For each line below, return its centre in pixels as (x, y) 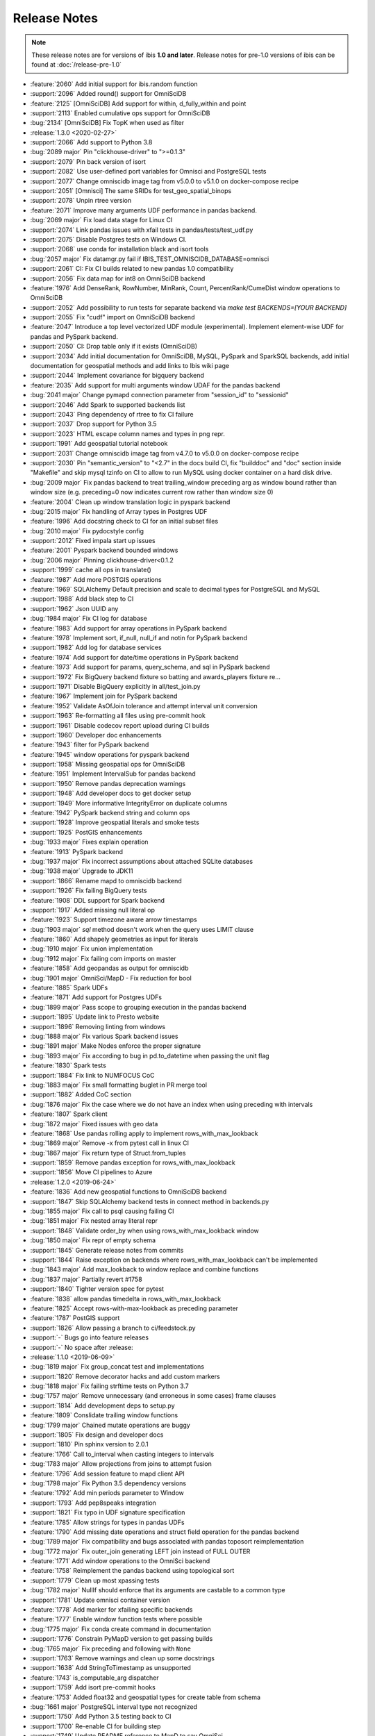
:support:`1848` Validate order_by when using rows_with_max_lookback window (145, 1230)
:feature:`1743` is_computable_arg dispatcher (94, 1678)
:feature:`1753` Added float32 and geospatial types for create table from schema (145, 1697)
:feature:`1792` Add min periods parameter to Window (107, 1493)
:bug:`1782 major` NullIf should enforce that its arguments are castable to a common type (158, 1590)
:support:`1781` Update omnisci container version (100, 1600)
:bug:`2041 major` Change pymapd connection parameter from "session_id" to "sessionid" (159, 395)
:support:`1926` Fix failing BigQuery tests (89, 891)
